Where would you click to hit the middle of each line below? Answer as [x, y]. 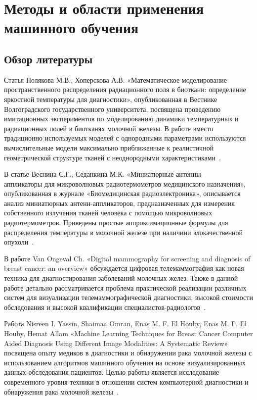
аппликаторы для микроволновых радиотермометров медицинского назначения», [125, 183]
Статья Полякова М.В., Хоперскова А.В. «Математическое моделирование [115, 79]
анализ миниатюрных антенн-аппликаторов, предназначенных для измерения [119, 203]
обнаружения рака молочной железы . [61, 391]
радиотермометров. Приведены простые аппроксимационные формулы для [116, 223]
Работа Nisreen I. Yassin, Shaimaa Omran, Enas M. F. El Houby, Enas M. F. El [125, 324]
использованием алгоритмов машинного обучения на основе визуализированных [125, 362]
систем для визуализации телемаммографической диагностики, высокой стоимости [128, 297]
